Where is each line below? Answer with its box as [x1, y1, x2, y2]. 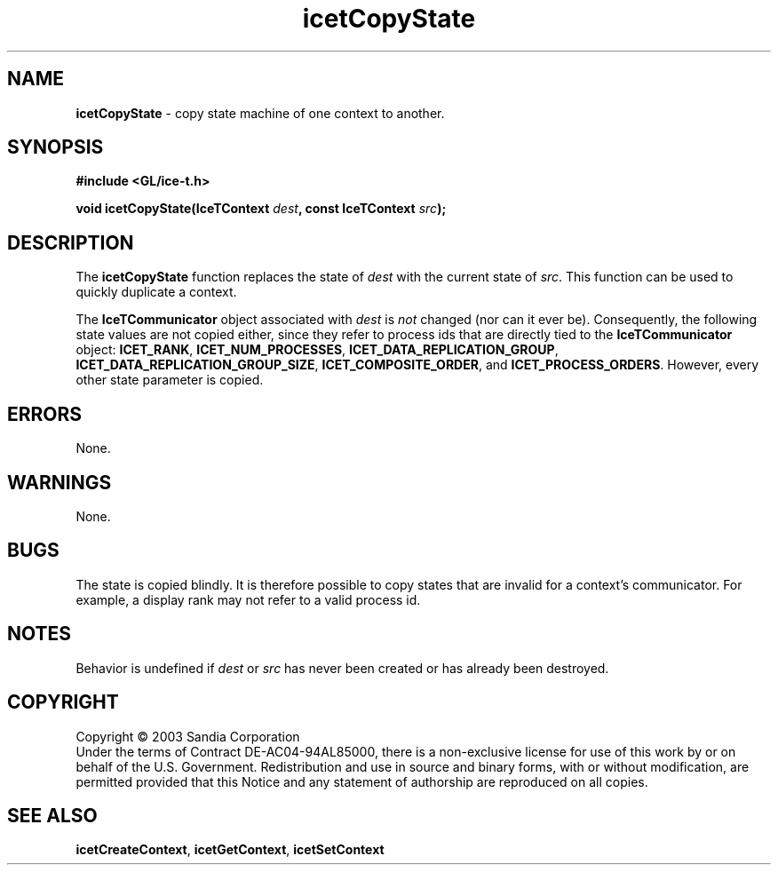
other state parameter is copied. [75, 372, 264, 388]
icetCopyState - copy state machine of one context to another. [75, 105, 445, 121]
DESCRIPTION [7, 231, 134, 254]
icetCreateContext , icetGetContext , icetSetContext [75, 842, 385, 858]
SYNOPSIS [7, 136, 104, 159]
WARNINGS [7, 471, 112, 494]
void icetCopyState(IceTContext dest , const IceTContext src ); [75, 201, 447, 217]
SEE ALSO [7, 804, 98, 827]
